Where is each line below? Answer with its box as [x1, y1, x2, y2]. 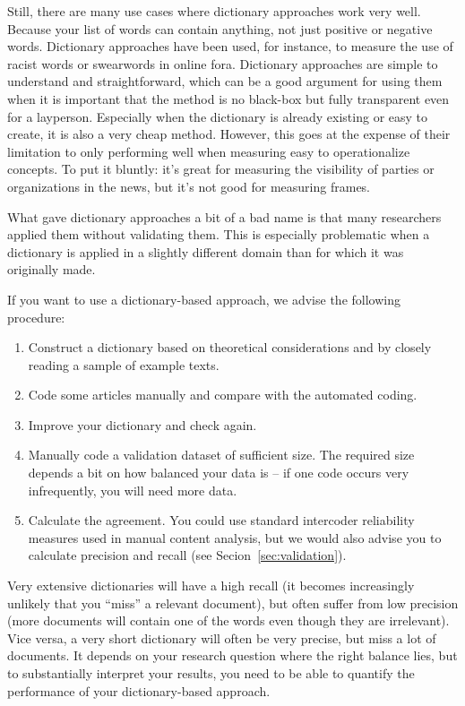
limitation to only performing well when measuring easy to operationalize [7, 142, 410, 160]
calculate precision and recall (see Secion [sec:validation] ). [28, 546, 347, 564]
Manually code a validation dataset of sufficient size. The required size [28, 445, 415, 464]
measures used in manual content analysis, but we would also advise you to [28, 528, 442, 547]
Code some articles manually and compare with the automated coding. [28, 385, 418, 404]
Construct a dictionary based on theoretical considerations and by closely [28, 338, 432, 357]
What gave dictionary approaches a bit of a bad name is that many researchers [7, 207, 442, 226]
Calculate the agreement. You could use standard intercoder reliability [28, 511, 415, 529]
